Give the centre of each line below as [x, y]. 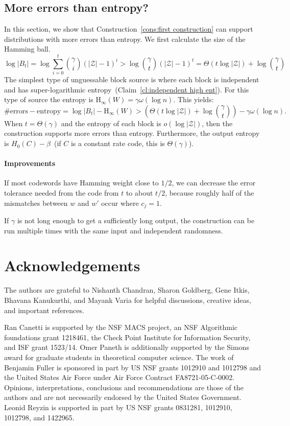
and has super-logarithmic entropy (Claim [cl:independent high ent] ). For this [127, 89]
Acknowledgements [72, 265]
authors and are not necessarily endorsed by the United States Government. [123, 397]
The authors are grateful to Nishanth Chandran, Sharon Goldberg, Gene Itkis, [127, 290]
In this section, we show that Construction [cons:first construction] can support [129, 29]
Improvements [30, 163]
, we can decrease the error [214, 183]
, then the [217, 123]
